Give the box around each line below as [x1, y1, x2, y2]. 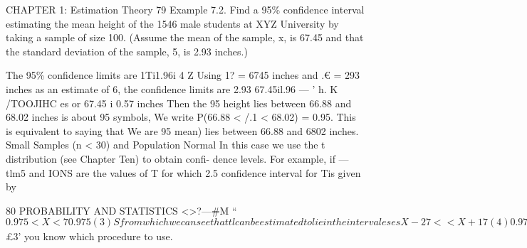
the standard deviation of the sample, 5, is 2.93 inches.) [6, 43, 248, 58]
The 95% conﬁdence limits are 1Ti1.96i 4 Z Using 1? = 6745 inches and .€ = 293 [6, 68, 360, 82]
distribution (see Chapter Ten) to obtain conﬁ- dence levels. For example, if [6, 151, 335, 166]
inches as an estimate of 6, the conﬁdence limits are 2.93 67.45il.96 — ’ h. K [6, 81, 338, 96]
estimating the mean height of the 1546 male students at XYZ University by [6, 16, 339, 31]
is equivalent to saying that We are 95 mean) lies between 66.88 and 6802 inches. [6, 123, 359, 138]
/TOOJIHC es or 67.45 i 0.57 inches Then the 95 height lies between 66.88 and [6, 95, 352, 110]
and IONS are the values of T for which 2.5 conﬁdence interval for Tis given [28, 165, 361, 180]
